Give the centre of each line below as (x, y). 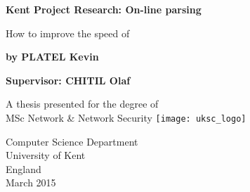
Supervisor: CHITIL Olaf (68, 80)
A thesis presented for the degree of (82, 104)
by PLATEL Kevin (52, 57)
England (24, 168)
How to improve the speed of (68, 33)
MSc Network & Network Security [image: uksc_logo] (126, 117)
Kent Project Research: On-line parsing (104, 9)
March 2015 (31, 183)
